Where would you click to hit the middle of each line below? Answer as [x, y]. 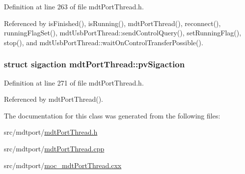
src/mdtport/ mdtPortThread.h [51, 132]
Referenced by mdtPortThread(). [54, 99]
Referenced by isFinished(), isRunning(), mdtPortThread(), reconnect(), [112, 23]
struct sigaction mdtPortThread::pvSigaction [95, 64]
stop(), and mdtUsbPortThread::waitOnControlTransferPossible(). [104, 42]
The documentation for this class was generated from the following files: [112, 115]
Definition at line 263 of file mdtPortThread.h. [74, 6]
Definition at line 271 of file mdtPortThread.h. [74, 82]
